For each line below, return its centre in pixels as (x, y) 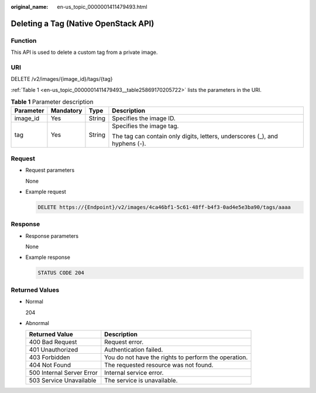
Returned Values (35, 290)
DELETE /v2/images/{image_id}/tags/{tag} (62, 79)
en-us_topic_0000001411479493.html (102, 7)
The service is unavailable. (141, 381)
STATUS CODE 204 (61, 273)
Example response (48, 257)
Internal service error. (134, 373)
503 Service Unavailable (63, 381)
